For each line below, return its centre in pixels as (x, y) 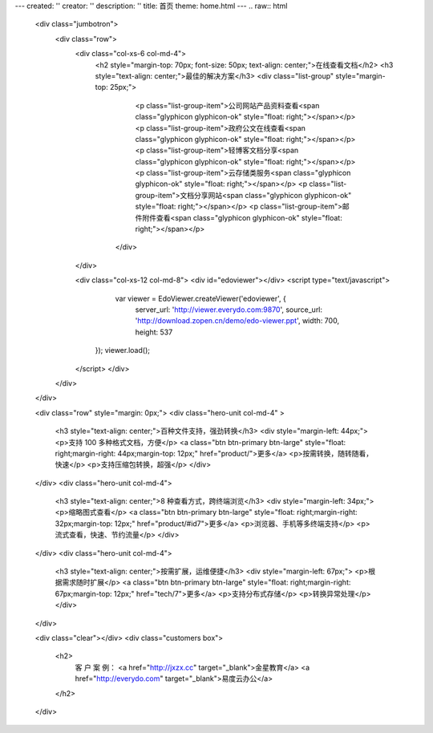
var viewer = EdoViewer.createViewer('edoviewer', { (200, 298)
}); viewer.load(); (122, 350)
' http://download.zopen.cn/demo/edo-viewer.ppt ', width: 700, (237, 321)
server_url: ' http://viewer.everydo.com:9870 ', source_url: (229, 310)
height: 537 (154, 332)
